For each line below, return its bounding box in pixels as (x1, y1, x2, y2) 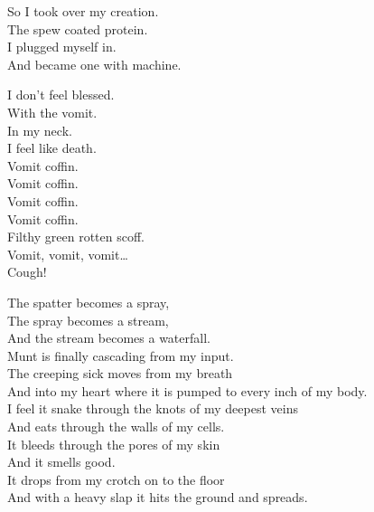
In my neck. (7, 120, 72, 139)
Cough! (7, 262, 47, 281)
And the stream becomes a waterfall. (7, 328, 210, 347)
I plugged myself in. (7, 37, 117, 56)
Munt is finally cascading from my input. (7, 346, 234, 365)
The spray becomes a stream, (7, 310, 169, 329)
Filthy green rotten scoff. (7, 227, 145, 246)
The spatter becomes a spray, (7, 292, 170, 311)
